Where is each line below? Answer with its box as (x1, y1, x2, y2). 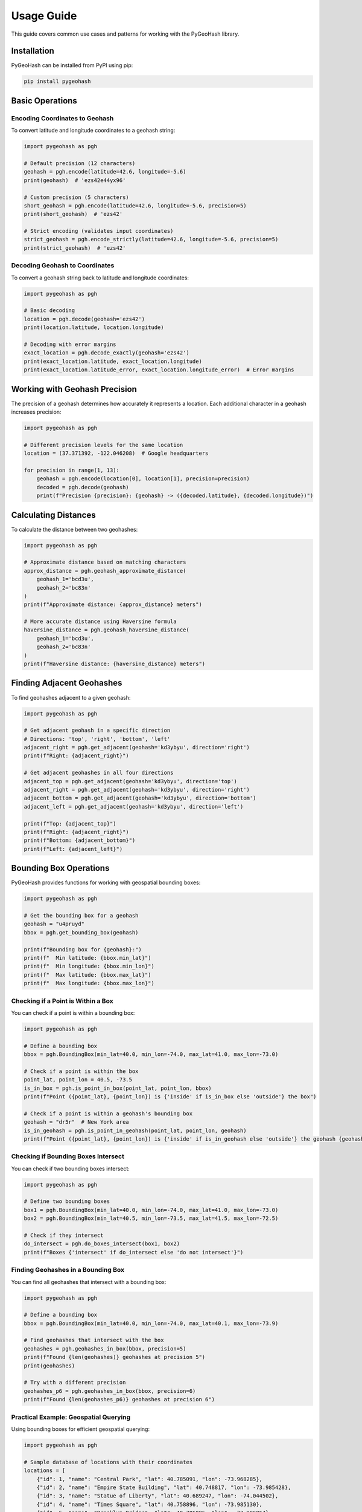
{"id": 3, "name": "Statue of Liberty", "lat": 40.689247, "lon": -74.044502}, (36, 1493, 279, 1499)
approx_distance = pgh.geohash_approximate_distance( (24, 567, 186, 574)
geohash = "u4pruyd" (24, 921, 84, 928)
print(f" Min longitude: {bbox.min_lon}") (24, 963, 155, 970)
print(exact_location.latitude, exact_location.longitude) (24, 357, 202, 365)
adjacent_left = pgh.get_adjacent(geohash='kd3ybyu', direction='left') (24, 803, 244, 810)
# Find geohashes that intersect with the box (24, 1337, 164, 1344)
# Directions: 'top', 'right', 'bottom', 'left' (24, 735, 171, 742)
